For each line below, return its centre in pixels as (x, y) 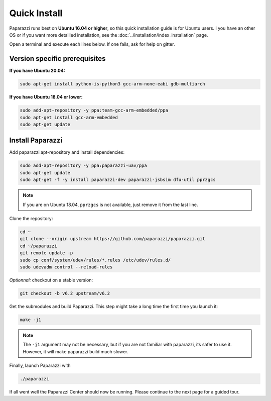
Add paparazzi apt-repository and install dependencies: (67, 152)
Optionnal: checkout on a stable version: (51, 280)
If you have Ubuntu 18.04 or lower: (46, 97)
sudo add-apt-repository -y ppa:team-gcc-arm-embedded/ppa (94, 110)
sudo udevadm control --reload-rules (66, 267)
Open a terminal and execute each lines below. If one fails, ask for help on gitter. (92, 44)
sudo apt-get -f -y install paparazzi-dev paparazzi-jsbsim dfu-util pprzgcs (118, 180)
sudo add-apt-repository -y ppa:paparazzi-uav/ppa (84, 166)
